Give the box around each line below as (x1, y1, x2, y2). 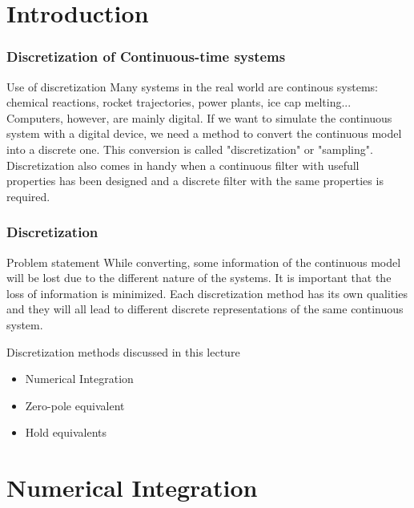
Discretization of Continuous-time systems (6, 46, 286, 67)
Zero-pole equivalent (25, 397, 125, 413)
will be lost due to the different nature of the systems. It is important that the (6, 269, 392, 286)
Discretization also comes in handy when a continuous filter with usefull (6, 156, 360, 173)
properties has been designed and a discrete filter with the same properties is (6, 172, 384, 189)
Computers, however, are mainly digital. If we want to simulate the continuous (6, 109, 392, 126)
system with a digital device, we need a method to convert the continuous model (6, 125, 402, 142)
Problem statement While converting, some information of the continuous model (6, 253, 401, 270)
